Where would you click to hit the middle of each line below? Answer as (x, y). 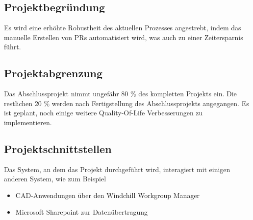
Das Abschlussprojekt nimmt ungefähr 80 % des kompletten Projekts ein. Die (120, 94)
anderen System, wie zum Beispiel (55, 179)
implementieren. (28, 122)
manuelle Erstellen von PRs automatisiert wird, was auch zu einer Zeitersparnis (124, 37)
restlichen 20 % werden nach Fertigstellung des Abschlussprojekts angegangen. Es (126, 103)
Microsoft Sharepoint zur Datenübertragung (82, 211)
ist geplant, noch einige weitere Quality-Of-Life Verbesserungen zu (103, 113)
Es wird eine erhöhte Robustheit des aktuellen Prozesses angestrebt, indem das (123, 28)
